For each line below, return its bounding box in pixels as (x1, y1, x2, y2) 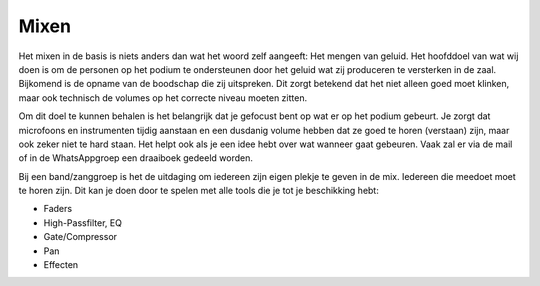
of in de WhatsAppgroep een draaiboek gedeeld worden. (18, 152, 254, 164)
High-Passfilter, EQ (43, 216, 122, 229)
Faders (43, 203, 73, 215)
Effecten (43, 259, 79, 271)
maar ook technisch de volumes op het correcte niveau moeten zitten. (18, 91, 308, 104)
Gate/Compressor (43, 231, 118, 243)
